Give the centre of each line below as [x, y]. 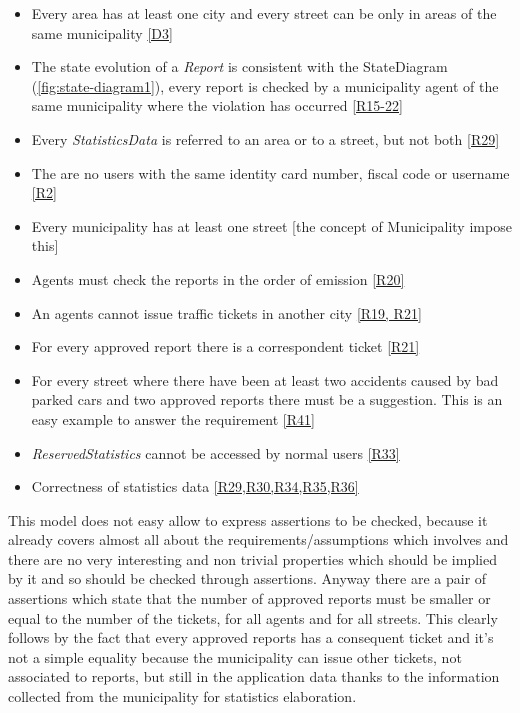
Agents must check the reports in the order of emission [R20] [218, 278]
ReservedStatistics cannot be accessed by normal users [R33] [215, 452]
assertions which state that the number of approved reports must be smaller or [249, 598]
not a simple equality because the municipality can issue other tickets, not [235, 656]
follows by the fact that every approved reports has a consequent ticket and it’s [251, 637]
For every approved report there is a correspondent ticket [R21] [225, 346]
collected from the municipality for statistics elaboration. [182, 696]
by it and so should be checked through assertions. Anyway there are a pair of [247, 578]
